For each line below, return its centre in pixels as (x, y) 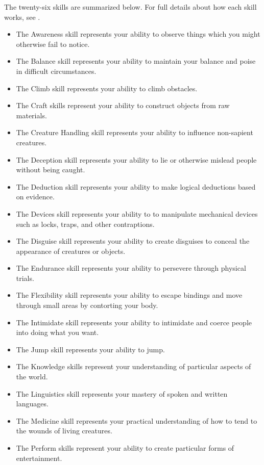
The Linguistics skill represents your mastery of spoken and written (122, 393)
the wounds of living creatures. (64, 431)
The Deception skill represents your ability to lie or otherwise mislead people (136, 159)
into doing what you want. (57, 332)
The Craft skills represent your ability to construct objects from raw (123, 105)
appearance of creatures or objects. (71, 251)
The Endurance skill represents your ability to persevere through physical (131, 268)
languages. (32, 404)
